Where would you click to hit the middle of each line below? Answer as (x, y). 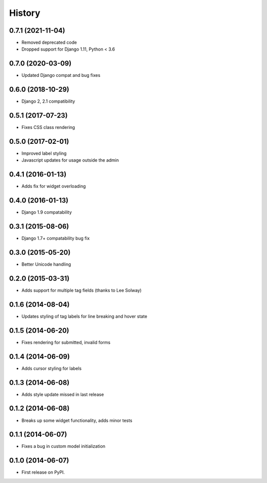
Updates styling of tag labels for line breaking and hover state (85, 316)
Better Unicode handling (46, 264)
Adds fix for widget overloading (54, 186)
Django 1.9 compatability (46, 212)
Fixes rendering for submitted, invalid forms (66, 342)
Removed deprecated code (49, 43)
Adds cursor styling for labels (51, 368)
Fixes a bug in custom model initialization (64, 446)
